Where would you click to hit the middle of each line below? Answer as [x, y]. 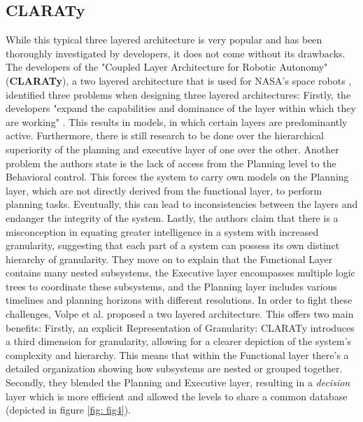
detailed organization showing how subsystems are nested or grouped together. [174, 368]
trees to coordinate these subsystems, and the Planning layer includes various [171, 286]
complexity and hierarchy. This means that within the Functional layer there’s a [177, 354]
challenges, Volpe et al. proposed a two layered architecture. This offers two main [180, 314]
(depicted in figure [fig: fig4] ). [68, 410]
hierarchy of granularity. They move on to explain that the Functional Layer [169, 259]
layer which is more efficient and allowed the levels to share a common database [177, 396]
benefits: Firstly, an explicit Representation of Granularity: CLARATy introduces [180, 327]
